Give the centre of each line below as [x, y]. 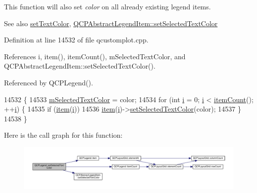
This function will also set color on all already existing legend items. [107, 6]
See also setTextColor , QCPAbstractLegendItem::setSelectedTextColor [111, 23]
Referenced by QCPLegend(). [49, 82]
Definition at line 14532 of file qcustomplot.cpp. [76, 40]
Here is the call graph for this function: [63, 135]
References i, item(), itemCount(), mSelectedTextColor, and [95, 56]
